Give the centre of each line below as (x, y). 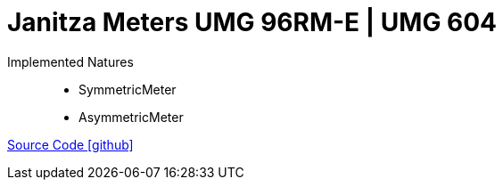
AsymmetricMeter (131, 117)
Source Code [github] (70, 144)
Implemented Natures (70, 61)
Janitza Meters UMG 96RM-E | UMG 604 (252, 22)
